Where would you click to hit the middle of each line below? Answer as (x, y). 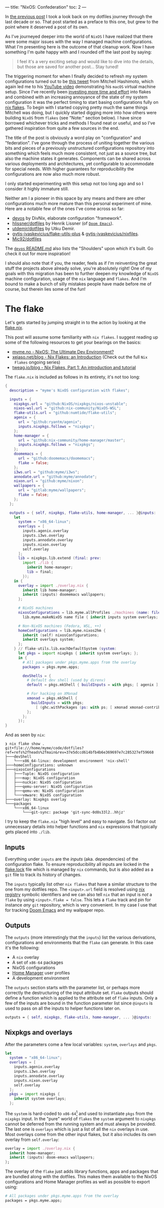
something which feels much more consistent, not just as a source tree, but (81, 153)
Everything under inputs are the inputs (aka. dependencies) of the (72, 859)
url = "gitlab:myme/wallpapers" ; (52, 490)
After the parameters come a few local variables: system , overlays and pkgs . (81, 1044)
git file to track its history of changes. (43, 875)
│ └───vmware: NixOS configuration (43, 795)
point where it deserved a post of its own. (47, 27)
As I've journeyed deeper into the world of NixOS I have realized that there (79, 36)
